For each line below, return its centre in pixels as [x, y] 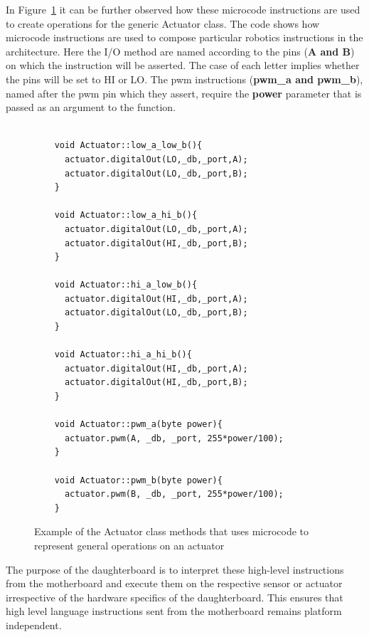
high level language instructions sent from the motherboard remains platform [174, 611]
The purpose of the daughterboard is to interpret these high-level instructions [175, 569]
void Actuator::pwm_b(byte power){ [138, 480]
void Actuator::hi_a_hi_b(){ [123, 355]
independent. [34, 625]
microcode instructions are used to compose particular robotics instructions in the [184, 37]
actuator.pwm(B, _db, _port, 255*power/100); [174, 494]
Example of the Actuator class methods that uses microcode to [172, 531]
